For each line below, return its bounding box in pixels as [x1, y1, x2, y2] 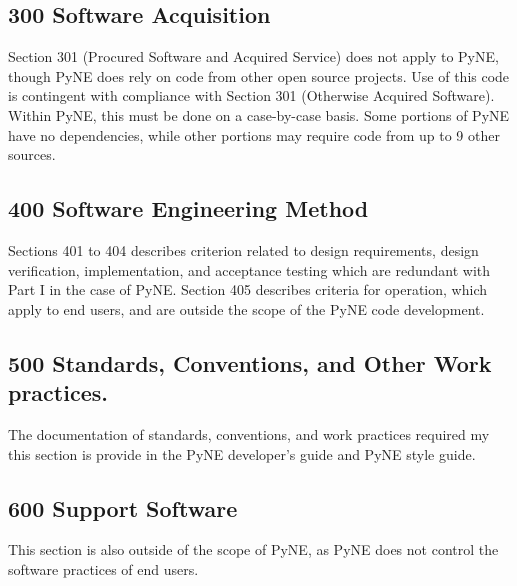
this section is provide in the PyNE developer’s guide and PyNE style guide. [8, 443, 476, 464]
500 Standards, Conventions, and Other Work [8, 347, 492, 378]
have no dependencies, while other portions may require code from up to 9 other [8, 124, 500, 145]
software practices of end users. [8, 558, 199, 579]
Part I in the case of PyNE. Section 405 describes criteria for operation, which [8, 279, 487, 300]
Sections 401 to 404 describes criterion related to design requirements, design [8, 239, 479, 260]
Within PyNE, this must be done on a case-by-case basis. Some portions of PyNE [8, 104, 510, 125]
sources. [8, 144, 56, 165]
